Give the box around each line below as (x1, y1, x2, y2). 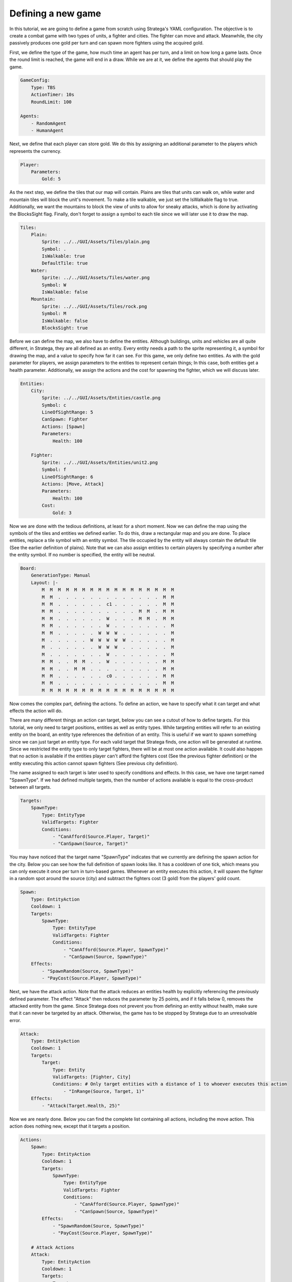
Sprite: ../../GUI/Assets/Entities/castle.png (41, 395, 161, 401)
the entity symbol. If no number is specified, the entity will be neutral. (9, 552, 155, 558)
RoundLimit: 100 (31, 99, 72, 105)
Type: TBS (31, 85, 56, 90)
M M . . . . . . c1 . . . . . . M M (41, 602, 174, 607)
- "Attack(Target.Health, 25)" (41, 1103, 120, 1109)
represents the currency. (9, 148, 61, 154)
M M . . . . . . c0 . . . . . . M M (41, 673, 174, 679)
